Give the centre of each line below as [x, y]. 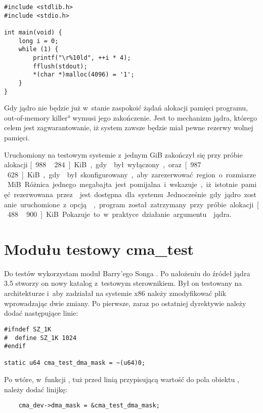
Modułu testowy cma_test [99, 249]
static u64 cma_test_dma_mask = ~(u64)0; [75, 363]
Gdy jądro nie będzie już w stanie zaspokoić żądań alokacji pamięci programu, [126, 108]
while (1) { [38, 49]
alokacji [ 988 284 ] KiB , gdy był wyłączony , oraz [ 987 [103, 164]
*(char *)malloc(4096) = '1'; [84, 75]
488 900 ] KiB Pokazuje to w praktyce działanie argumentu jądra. [119, 214]
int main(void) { [33, 32]
